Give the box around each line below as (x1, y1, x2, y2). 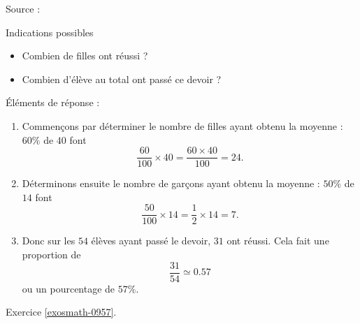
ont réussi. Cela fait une (226, 233, 329, 248)
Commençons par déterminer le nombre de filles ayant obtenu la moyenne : (22, 118, 343, 133)
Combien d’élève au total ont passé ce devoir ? (22, 71, 222, 86)
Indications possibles (6, 24, 94, 39)
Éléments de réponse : (6, 95, 100, 110)
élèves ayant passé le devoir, (91, 233, 211, 248)
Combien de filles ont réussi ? (22, 48, 148, 63)
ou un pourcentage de (22, 281, 115, 295)
